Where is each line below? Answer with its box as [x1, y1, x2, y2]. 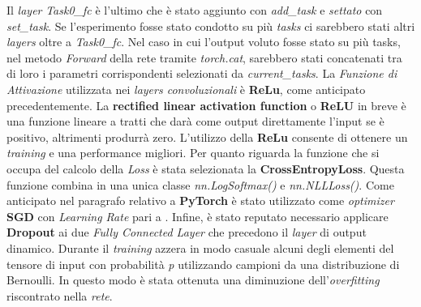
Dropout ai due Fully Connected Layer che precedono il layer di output [6, 224, 367, 241]
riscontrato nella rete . [6, 287, 113, 304]
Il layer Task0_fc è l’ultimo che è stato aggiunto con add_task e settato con [6, 2, 383, 18]
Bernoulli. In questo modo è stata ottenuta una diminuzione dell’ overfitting [6, 271, 380, 288]
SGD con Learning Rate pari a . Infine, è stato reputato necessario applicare [6, 207, 389, 224]
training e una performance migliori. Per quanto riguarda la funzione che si [6, 144, 380, 161]
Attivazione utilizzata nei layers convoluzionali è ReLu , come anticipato [6, 80, 366, 97]
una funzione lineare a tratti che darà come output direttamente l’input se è [6, 113, 384, 130]
